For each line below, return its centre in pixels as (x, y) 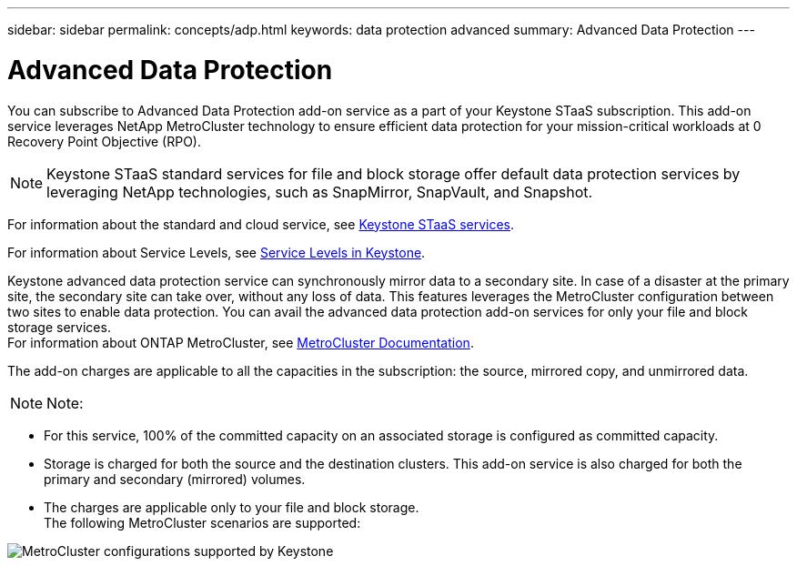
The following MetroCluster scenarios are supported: (202, 522)
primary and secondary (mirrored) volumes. (175, 479)
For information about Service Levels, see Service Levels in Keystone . (217, 252)
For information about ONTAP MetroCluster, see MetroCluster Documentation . (241, 342)
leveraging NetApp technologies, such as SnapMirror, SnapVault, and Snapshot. (320, 192)
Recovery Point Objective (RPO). (104, 141)
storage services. (59, 327)
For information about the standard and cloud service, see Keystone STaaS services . (261, 224)
